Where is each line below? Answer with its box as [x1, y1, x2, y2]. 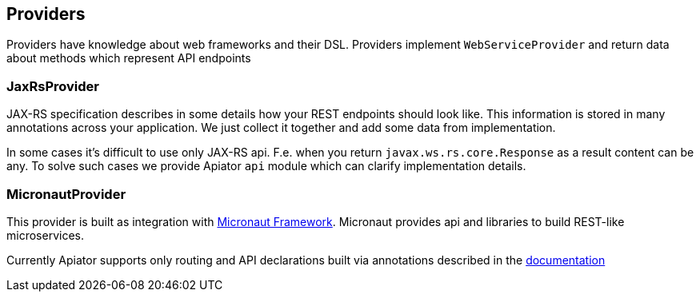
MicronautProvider [6, 185, 126, 202]
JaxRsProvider [6, 77, 100, 94]
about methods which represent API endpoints [6, 51, 251, 66]
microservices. [6, 228, 84, 242]
